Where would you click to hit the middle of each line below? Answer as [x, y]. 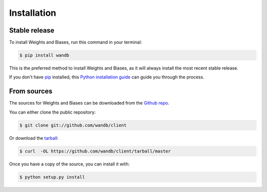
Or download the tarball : [34, 138]
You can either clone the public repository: [52, 112]
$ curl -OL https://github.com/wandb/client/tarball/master [95, 151]
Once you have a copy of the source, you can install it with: [69, 164]
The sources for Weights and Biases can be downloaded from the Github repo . [89, 103]
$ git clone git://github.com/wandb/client [73, 125]
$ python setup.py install [52, 177]
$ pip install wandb [44, 55]
